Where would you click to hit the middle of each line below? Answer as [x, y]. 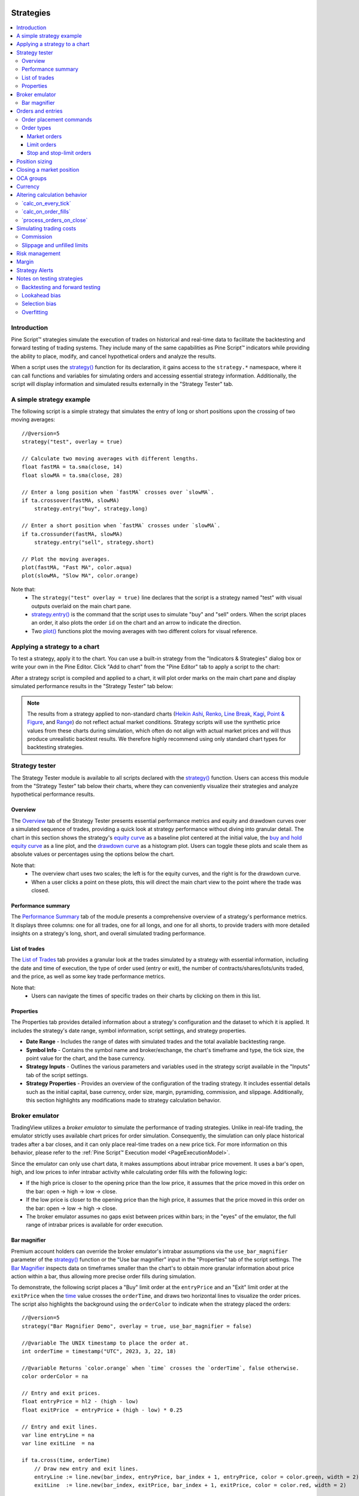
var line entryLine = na [58, 1435]
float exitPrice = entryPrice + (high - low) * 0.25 [102, 1410]
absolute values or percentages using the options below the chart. [93, 854]
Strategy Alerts [35, 270]
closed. [40, 890]
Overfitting [35, 312]
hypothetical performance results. [53, 794]
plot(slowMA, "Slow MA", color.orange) [80, 576]
